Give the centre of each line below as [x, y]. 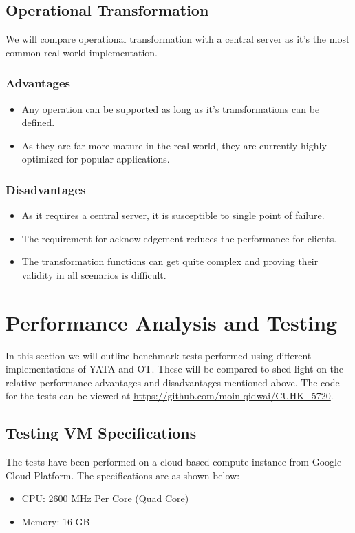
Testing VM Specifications [101, 433]
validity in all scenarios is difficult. [94, 274]
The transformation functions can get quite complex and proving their [170, 261]
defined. [38, 122]
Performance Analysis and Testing [172, 322]
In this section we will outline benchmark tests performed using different [159, 355]
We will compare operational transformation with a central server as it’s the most [178, 39]
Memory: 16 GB [56, 522]
